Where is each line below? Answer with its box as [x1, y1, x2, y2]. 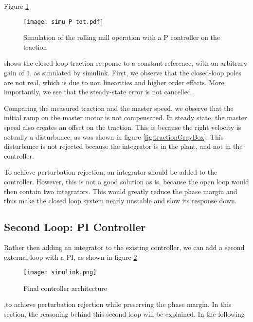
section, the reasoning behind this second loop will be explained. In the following [4, 308, 245, 319]
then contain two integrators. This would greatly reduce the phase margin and [4, 186, 237, 196]
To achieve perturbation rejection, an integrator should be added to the [4, 167, 217, 177]
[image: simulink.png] [23, 269, 97, 276]
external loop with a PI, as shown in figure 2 [4, 251, 137, 262]
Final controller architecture [23, 283, 107, 293]
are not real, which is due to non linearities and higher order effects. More [4, 77, 224, 87]
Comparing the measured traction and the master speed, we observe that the [4, 103, 234, 113]
